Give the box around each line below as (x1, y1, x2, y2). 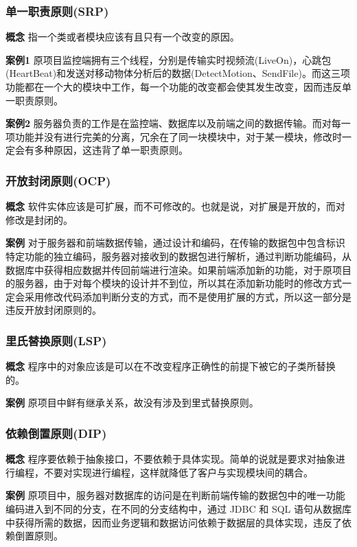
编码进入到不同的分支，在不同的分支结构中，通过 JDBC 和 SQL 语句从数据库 (5, 501, 352, 515)
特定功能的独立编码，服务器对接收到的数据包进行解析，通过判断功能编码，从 (5, 248, 352, 263)
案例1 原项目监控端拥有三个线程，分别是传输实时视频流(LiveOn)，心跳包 (5, 52, 332, 67)
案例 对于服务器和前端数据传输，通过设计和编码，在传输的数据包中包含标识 (5, 235, 345, 250)
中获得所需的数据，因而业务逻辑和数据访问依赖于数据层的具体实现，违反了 (5, 515, 342, 529)
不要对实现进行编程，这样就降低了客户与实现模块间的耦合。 (43, 465, 313, 479)
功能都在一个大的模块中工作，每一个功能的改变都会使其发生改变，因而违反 (5, 80, 342, 93)
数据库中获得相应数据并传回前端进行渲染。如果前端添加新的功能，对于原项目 (5, 262, 352, 277)
